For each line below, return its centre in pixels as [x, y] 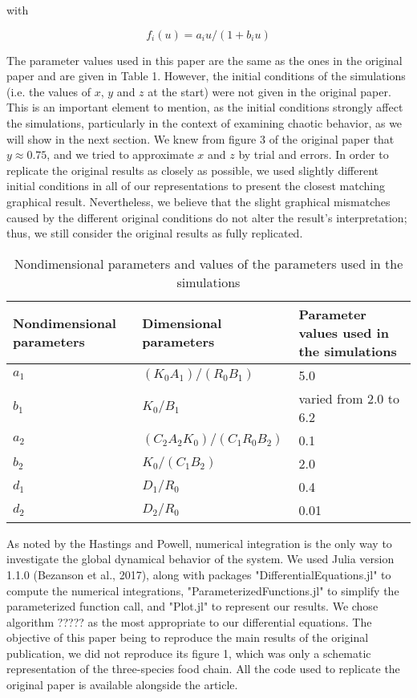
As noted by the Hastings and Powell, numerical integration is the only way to [199, 543]
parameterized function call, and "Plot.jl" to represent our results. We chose [192, 606]
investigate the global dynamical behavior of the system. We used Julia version [200, 559]
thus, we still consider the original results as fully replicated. [155, 233]
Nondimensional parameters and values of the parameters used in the [208, 263]
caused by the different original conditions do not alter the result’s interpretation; [207, 217]
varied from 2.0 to [349, 398]
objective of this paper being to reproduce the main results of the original [188, 637]
